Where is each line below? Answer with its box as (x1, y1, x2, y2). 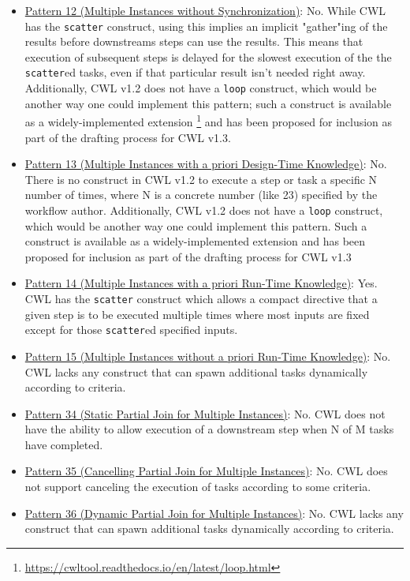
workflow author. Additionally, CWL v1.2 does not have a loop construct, (24, 201, 383, 218)
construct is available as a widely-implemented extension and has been (24, 233, 366, 249)
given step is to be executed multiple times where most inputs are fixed (24, 305, 370, 322)
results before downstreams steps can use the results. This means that (24, 33, 363, 50)
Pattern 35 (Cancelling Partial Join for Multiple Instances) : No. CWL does (24, 463, 388, 479)
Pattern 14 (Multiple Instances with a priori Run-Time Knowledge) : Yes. (24, 275, 378, 291)
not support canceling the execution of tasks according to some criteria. (24, 478, 371, 495)
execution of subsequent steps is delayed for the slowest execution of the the (24, 48, 392, 65)
